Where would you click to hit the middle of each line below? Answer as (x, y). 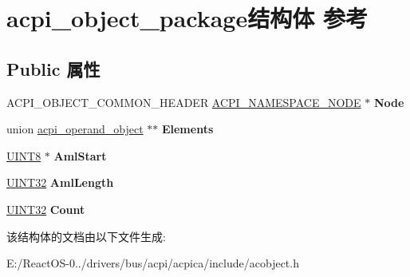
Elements (187, 129)
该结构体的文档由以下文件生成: (86, 236)
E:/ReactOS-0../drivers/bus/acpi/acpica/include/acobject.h (153, 263)
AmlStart (80, 155)
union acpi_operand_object (75, 129)
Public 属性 (53, 68)
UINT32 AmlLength (60, 182)
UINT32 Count (46, 209)
